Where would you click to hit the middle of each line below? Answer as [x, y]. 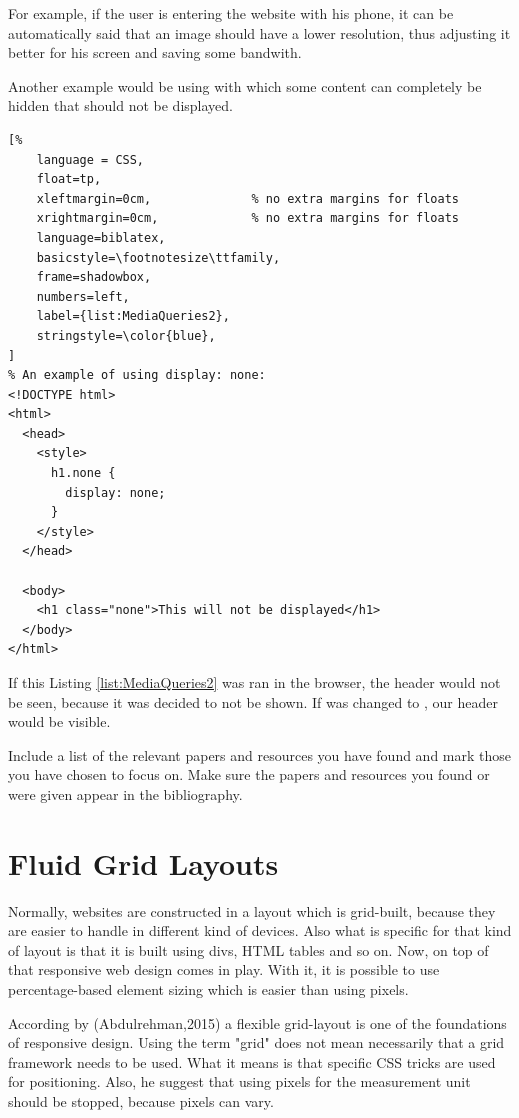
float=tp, [69, 179]
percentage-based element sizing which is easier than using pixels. [208, 989]
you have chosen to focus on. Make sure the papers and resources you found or [249, 774]
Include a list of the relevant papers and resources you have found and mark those [260, 754]
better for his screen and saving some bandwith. [155, 52]
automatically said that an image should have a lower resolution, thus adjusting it [259, 32]
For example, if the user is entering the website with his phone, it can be [231, 13]
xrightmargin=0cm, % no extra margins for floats [248, 218]
